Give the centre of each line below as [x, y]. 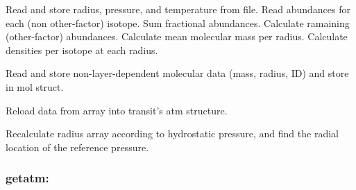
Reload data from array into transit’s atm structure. [117, 110]
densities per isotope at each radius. [82, 50]
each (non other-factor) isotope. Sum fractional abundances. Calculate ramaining [178, 23]
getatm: [27, 178]
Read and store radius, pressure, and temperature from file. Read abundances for [178, 9]
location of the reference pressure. [77, 147]
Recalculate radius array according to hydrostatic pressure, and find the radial [172, 133]
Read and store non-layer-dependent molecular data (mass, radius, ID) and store [177, 73]
